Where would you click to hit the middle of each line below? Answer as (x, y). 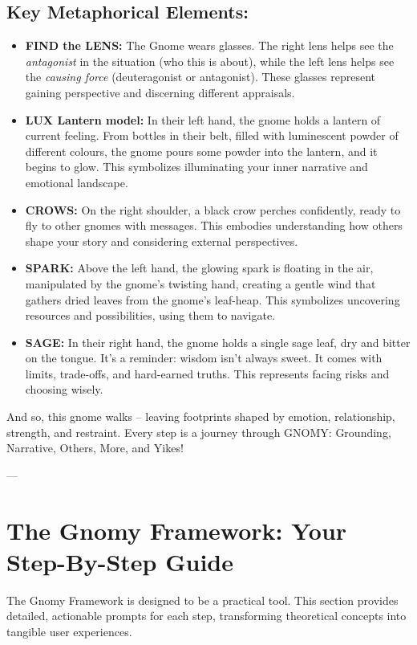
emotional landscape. (77, 182)
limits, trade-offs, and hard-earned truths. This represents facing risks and (207, 373)
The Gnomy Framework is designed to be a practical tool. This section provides (202, 600)
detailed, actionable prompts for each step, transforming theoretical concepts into (206, 616)
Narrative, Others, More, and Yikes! (95, 448)
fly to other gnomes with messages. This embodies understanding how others (214, 225)
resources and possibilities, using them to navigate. (150, 315)
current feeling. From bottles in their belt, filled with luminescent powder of (212, 135)
